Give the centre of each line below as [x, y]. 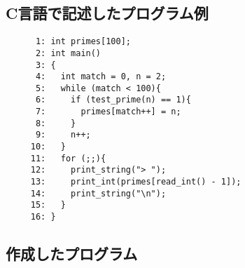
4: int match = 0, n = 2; [101, 77]
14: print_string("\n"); [98, 193]
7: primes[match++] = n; [108, 112]
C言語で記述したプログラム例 [107, 13]
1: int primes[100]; [83, 42]
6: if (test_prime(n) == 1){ [113, 100]
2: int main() [68, 53]
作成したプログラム [72, 254]
